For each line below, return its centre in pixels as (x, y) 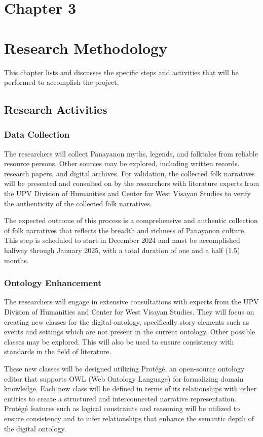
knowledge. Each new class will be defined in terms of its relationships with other (130, 388)
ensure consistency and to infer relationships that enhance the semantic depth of (129, 418)
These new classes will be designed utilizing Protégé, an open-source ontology (124, 368)
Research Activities (56, 110)
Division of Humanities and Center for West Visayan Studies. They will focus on (129, 312)
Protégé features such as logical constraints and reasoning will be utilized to (122, 408)
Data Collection (37, 134)
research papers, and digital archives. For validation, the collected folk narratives (129, 173)
